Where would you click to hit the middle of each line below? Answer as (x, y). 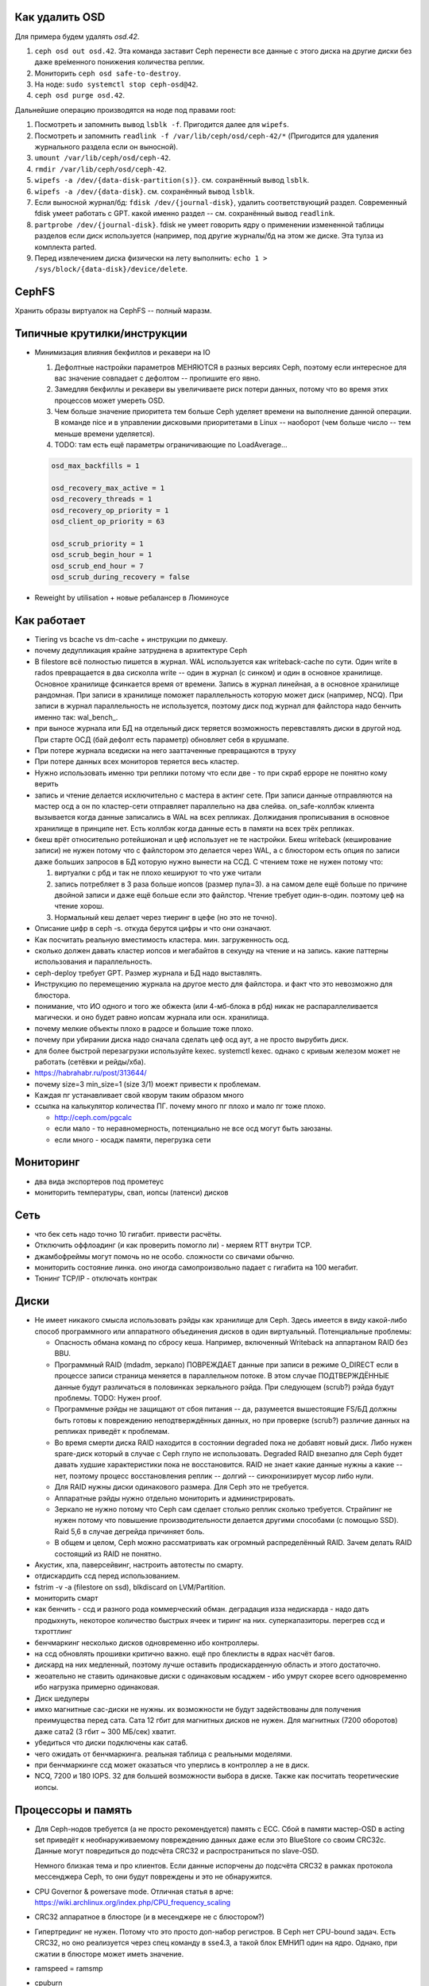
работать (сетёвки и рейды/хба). (90, 1061)
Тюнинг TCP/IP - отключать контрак (96, 1278)
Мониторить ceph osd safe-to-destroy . (108, 73)
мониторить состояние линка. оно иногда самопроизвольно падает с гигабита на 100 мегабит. (196, 1267)
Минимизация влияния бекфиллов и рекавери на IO (122, 353)
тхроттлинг (54, 1632)
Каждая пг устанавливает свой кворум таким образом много (139, 1095)
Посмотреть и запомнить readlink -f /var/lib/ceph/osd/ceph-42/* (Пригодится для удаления (207, 136)
